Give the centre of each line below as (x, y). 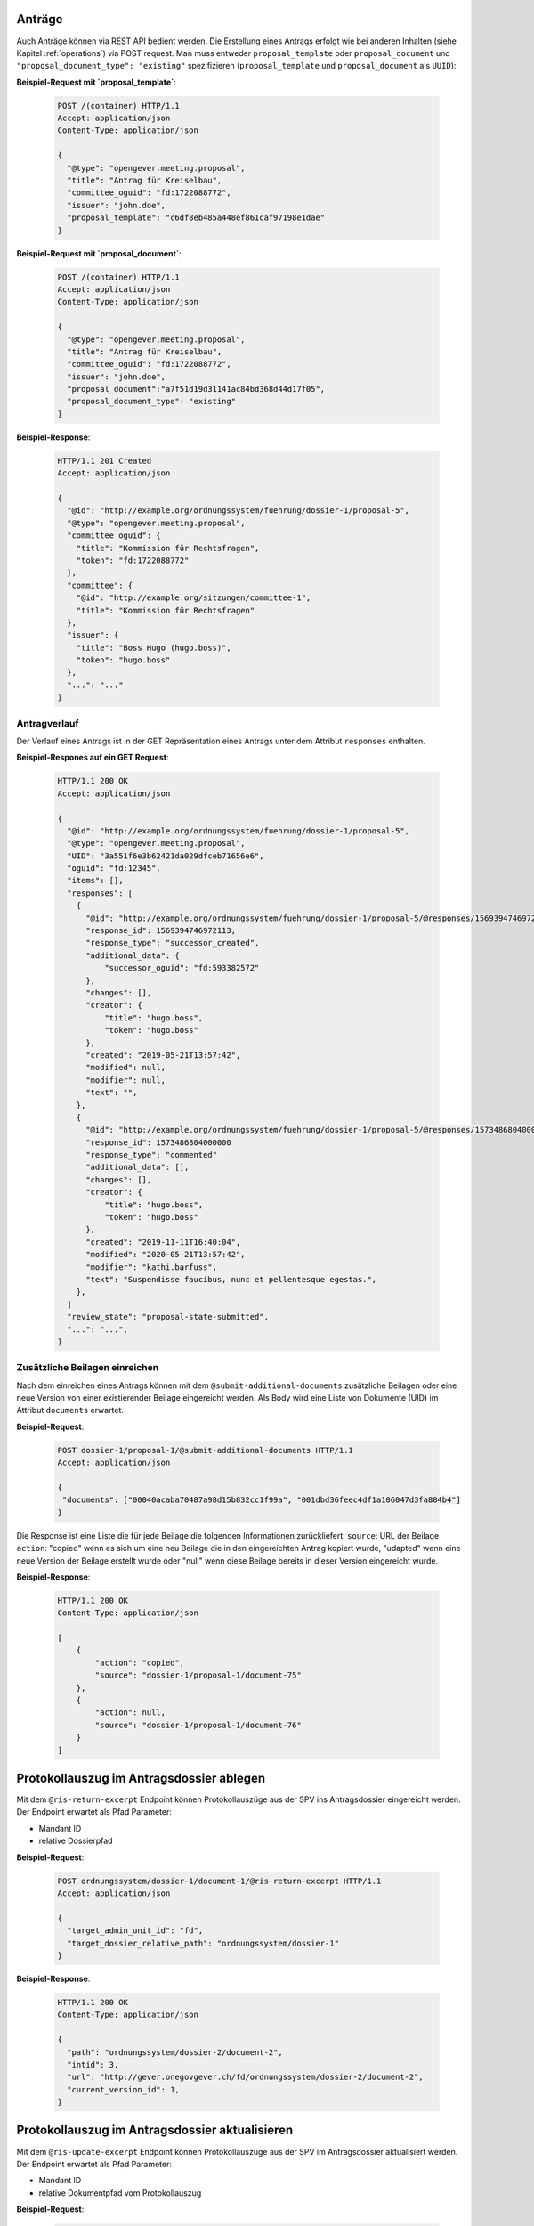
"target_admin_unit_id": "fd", (135, 1931)
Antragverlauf (48, 723)
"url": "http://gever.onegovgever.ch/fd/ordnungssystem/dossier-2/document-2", (246, 2077)
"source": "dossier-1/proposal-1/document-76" (198, 1725)
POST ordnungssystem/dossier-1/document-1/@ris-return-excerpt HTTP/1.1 (219, 1881)
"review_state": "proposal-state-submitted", (168, 1317)
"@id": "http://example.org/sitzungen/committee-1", (194, 598)
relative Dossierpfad (76, 1841)
